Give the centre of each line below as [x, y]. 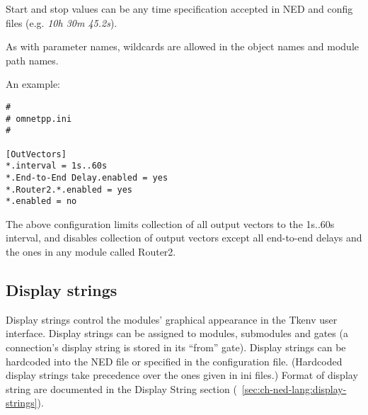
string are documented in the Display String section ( [121, 388]
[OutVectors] [36, 154]
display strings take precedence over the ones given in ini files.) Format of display [182, 375]
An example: [33, 84]
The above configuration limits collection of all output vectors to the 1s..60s [170, 223]
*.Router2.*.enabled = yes [69, 189]
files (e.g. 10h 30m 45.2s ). [62, 22]
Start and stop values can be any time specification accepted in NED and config [179, 8]
